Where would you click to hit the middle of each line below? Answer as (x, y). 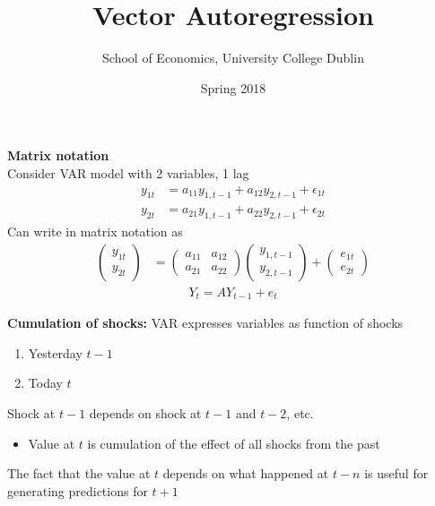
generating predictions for (78, 490)
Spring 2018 (233, 87)
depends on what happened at (246, 473)
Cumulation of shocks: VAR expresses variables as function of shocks (205, 323)
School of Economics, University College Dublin (233, 58)
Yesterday (55, 352)
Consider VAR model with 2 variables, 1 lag (128, 172)
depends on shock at (145, 413)
